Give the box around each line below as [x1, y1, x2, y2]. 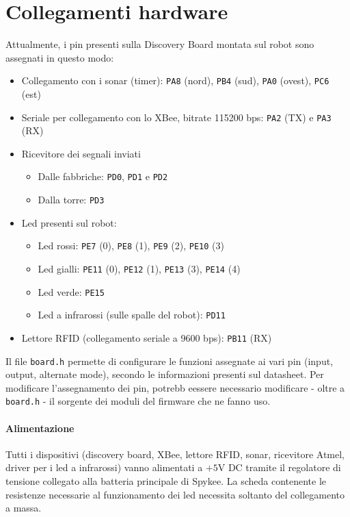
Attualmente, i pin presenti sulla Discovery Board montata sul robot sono [5, 37, 314, 51]
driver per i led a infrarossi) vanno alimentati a [5, 460, 203, 475]
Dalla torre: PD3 [38, 192, 105, 207]
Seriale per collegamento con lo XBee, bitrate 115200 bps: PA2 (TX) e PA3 [21, 110, 332, 124]
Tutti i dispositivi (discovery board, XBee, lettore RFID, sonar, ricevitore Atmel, [5, 446, 345, 461]
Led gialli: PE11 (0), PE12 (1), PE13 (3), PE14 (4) [38, 261, 241, 275]
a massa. [5, 501, 42, 515]
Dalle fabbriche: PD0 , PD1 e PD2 [38, 169, 168, 184]
